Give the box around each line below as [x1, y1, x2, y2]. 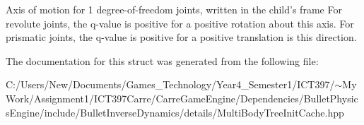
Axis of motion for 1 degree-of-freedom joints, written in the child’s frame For [6, 2, 342, 16]
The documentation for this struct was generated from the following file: [6, 53, 319, 68]
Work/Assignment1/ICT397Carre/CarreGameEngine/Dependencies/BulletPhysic [6, 90, 358, 105]
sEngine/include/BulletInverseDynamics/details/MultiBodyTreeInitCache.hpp [6, 105, 344, 119]
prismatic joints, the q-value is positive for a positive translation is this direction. [6, 30, 357, 44]
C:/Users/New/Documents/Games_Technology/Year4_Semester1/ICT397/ [6, 77, 335, 92]
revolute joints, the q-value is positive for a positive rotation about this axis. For [6, 16, 354, 30]
